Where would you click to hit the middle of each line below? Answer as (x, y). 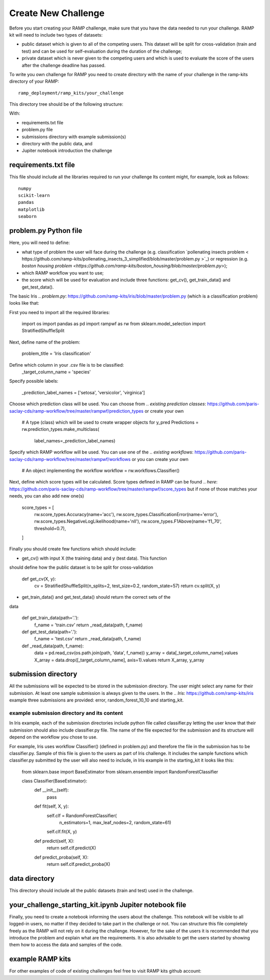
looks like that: (24, 303)
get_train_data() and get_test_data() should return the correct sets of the (96, 597)
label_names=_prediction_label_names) (75, 440)
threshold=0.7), (50, 528)
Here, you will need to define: (39, 242)
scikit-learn (34, 196)
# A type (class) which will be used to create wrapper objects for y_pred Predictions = (110, 422)
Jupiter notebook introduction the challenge (67, 151)
